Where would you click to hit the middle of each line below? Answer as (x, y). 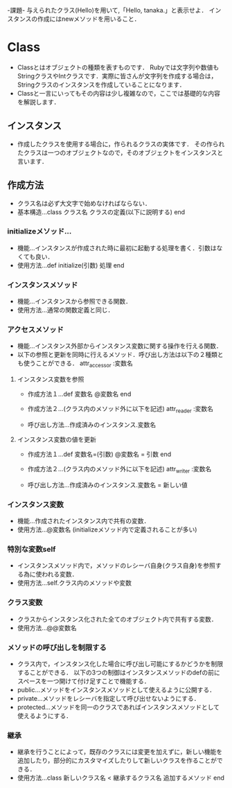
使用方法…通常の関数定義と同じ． (65, 310)
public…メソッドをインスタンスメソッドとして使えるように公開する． (116, 690)
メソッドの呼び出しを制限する (57, 647)
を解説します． (38, 102)
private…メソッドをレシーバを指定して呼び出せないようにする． (108, 699)
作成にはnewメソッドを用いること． (89, 19)
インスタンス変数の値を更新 (57, 439)
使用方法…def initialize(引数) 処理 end (71, 265)
